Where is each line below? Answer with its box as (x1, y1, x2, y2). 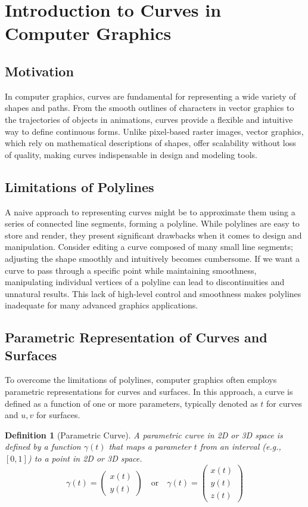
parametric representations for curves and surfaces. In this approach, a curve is (5, 385, 293, 398)
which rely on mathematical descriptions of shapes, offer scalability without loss (5, 137, 296, 149)
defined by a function (5, 440, 81, 453)
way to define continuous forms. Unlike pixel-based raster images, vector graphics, (5, 125, 304, 137)
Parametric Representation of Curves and (5, 328, 267, 347)
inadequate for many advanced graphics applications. (5, 299, 198, 311)
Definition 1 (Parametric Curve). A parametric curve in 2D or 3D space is (5, 428, 283, 441)
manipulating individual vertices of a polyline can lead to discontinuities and (5, 276, 285, 288)
